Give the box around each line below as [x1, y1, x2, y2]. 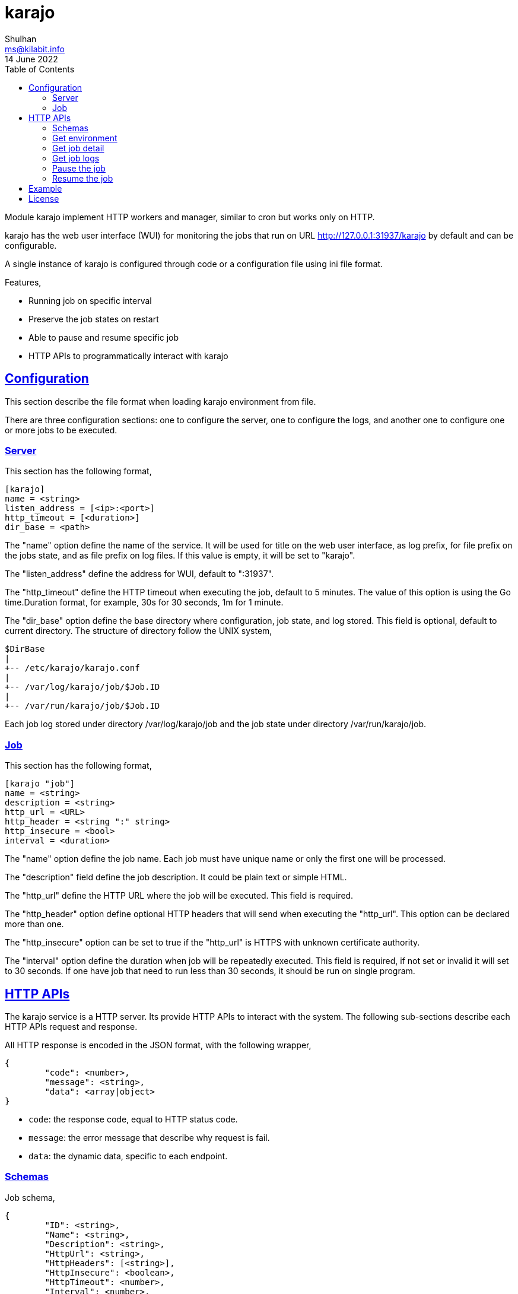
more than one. [5, 919, 64, 930]
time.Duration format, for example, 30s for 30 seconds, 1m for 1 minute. [5, 597, 284, 608]
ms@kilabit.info [5, 43, 65, 54]
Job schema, [5, 1192, 55, 1203]
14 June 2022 [5, 53, 58, 64]
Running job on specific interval [28, 295, 152, 306]
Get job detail [52, 142, 104, 153]
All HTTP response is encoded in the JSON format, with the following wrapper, [5, 1039, 312, 1050]
